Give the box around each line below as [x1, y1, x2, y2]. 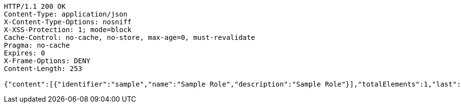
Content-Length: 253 [4, 65, 83, 72]
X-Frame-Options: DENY [4, 57, 91, 65]
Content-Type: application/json [4, 10, 127, 18]
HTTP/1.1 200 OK [4, 2, 66, 10]
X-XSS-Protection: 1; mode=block [4, 26, 132, 34]
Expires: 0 [4, 49, 45, 57]
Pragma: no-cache [4, 41, 70, 49]
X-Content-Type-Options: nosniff [4, 18, 132, 26]
